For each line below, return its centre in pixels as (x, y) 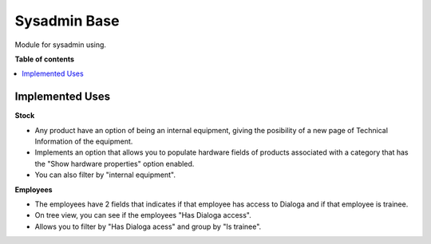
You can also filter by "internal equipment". (105, 175)
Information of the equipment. (84, 142)
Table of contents (45, 59)
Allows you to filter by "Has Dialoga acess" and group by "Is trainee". (148, 226)
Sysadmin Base (67, 21)
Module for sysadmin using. (61, 45)
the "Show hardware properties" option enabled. (115, 163)
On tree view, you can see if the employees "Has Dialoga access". (143, 215)
